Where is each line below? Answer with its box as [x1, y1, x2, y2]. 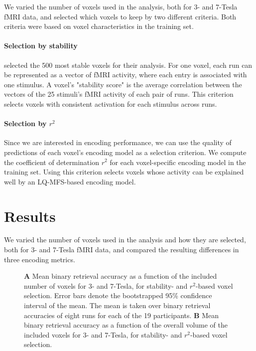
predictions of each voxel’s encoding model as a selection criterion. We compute [4, 147, 247, 157]
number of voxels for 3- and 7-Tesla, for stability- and [24, 280, 188, 291]
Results [4, 205, 56, 226]
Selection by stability [4, 40, 78, 51]
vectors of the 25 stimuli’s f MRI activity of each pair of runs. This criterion [4, 89, 234, 99]
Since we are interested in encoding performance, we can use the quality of [4, 137, 232, 148]
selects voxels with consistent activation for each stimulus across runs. [4, 98, 217, 109]
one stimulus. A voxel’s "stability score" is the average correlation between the [4, 79, 242, 89]
